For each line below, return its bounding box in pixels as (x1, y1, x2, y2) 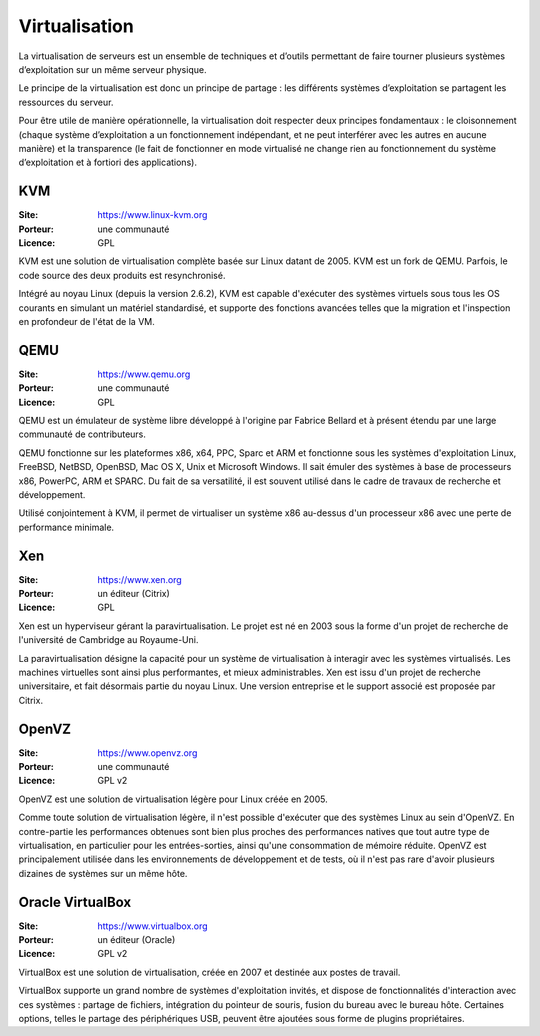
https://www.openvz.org (97, 746, 198, 759)
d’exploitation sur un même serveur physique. (18, 63, 207, 75)
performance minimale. (18, 521, 115, 533)
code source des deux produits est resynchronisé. (18, 269, 226, 281)
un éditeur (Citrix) (97, 588, 170, 600)
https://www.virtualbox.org (97, 920, 209, 932)
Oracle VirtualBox (18, 893, 132, 910)
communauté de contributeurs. (18, 428, 147, 440)
